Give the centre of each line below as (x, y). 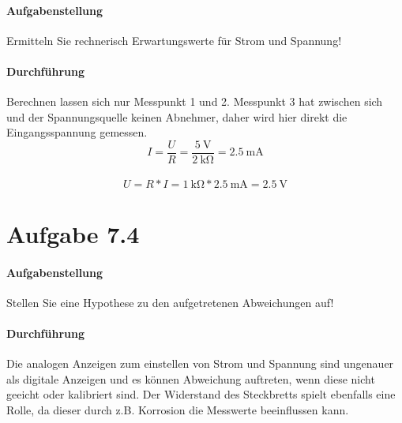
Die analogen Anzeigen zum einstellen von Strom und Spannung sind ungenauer (200, 363)
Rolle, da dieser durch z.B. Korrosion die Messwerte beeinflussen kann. (178, 409)
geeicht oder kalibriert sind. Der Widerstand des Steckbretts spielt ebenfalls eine (201, 394)
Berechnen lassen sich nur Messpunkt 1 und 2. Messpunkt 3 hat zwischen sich (195, 101)
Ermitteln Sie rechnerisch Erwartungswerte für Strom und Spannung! (174, 40)
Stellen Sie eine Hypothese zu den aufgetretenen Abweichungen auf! (170, 302)
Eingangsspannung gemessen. (77, 132)
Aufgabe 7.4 (73, 233)
